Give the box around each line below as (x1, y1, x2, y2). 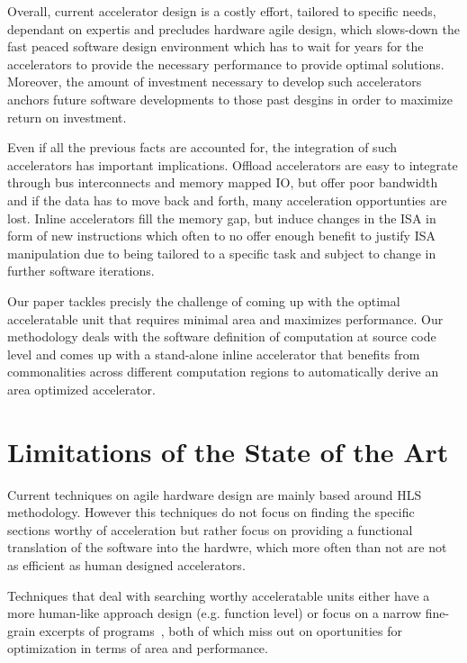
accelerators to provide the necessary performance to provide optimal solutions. (7, 54, 445, 73)
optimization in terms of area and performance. (7, 639, 268, 658)
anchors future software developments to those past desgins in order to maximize (7, 89, 453, 108)
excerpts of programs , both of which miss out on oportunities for (39, 621, 402, 640)
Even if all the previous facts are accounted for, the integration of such (7, 138, 398, 157)
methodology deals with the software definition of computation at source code (7, 327, 436, 346)
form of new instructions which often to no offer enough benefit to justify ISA (7, 226, 436, 245)
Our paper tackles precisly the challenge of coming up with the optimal (7, 291, 400, 310)
